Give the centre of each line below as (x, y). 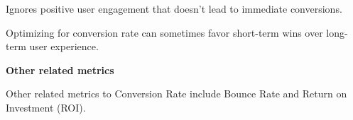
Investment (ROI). (46, 107)
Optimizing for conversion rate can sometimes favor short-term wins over (164, 32)
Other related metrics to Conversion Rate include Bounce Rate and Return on (176, 94)
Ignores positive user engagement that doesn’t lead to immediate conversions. (174, 8)
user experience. (64, 46)
